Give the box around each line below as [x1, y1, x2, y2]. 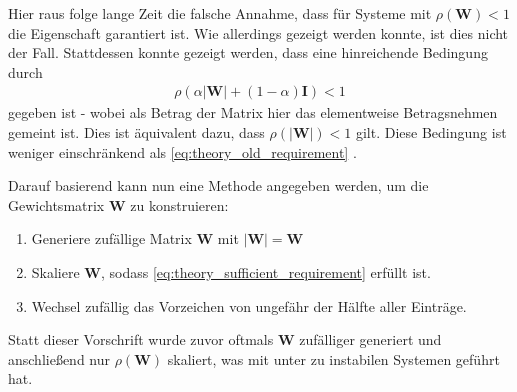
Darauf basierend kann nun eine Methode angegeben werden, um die [8, 175, 429, 196]
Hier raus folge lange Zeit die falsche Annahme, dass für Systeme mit [8, 3, 432, 23]
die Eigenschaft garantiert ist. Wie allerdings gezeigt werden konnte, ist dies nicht [8, 22, 509, 43]
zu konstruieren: [130, 194, 229, 215]
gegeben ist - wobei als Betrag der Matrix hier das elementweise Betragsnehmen [8, 102, 498, 123]
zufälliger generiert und [299, 329, 442, 350]
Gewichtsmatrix [8, 194, 105, 215]
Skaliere [31, 261, 80, 282]
